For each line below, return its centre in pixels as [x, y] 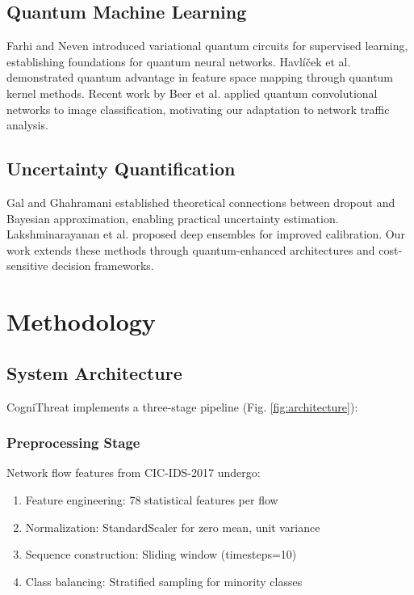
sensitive [27, 266]
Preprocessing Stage [73, 443]
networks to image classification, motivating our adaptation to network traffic [198, 109]
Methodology [81, 321]
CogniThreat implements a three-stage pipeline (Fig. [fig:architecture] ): [182, 406]
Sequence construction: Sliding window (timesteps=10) [161, 554]
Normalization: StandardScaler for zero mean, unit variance [173, 527]
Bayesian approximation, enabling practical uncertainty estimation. [173, 218]
